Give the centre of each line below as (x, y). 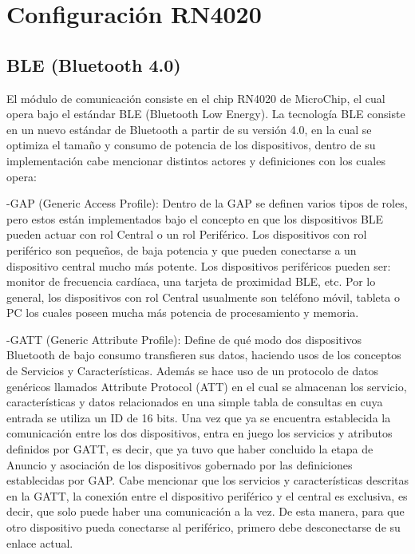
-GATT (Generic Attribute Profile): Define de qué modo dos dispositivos (184, 339)
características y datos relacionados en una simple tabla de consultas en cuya (195, 402)
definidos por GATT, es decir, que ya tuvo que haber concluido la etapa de (190, 449)
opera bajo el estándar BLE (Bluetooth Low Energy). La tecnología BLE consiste (206, 114)
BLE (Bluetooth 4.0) (94, 64)
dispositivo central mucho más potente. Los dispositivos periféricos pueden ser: (199, 265)
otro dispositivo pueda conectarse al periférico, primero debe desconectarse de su (204, 527)
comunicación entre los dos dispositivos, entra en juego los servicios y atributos (200, 433)
